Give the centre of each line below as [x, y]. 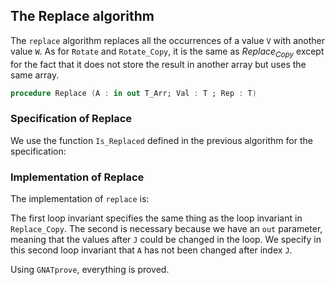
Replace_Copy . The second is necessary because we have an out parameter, [166, 229]
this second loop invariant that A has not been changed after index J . [151, 250]
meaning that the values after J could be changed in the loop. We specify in [166, 240]
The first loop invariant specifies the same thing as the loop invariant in [156, 218]
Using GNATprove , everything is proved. [90, 270]
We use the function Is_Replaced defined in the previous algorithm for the [161, 140]
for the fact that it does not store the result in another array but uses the [158, 64]
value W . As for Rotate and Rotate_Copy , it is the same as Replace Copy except [167, 52]
